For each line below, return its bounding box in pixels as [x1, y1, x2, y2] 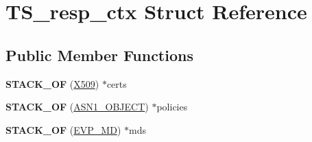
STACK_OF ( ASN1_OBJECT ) [5, 99, 149, 114]
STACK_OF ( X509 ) [5, 76, 99, 91]
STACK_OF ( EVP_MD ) [5, 122, 121, 137]
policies [156, 99, 188, 114]
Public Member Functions [5, 44, 193, 65]
